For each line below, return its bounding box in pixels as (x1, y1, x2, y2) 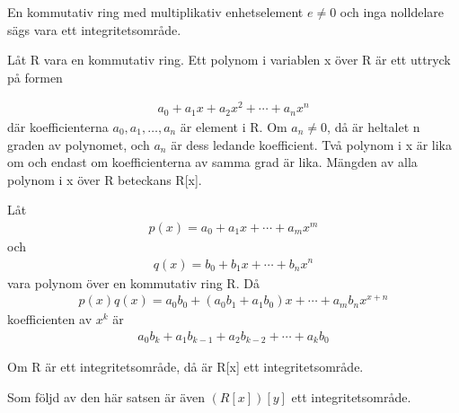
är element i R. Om (180, 117, 287, 136)
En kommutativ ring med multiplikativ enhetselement (7, 3, 304, 21)
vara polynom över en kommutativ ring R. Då (7, 273, 260, 292)
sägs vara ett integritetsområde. (7, 20, 181, 39)
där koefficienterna (7, 117, 109, 136)
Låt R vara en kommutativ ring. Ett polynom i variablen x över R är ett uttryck (7, 50, 451, 69)
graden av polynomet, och (7, 135, 150, 154)
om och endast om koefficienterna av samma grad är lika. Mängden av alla (7, 153, 418, 171)
